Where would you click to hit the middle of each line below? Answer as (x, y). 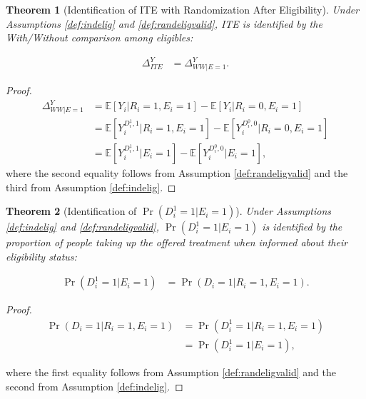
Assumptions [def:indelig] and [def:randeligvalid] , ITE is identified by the (164, 23)
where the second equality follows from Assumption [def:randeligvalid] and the (177, 172)
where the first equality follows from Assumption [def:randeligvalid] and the (171, 372)
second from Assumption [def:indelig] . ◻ (95, 386)
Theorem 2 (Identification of (71, 211)
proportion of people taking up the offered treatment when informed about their (177, 242)
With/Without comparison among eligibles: (100, 37)
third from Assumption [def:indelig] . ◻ (91, 187)
